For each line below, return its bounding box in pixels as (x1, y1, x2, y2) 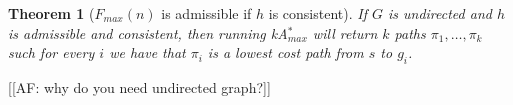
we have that (109, 42, 186, 63)
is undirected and (387, 3, 492, 23)
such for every (8, 42, 95, 63)
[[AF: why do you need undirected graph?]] (8, 76, 271, 97)
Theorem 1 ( (8, 3, 95, 23)
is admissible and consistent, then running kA (8, 22, 288, 43)
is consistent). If (268, 3, 367, 23)
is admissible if (161, 3, 252, 23)
